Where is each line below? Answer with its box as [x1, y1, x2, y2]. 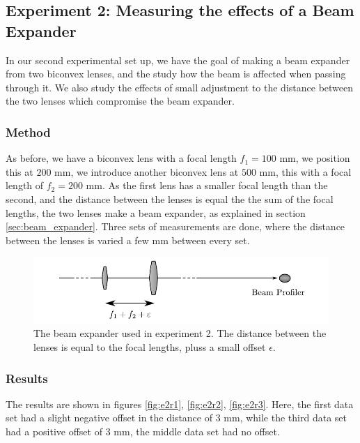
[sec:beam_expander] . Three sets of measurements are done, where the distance [6, 219, 345, 234]
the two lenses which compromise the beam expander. [6, 93, 235, 108]
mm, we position [279, 151, 350, 165]
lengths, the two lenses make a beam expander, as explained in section [6, 205, 306, 220]
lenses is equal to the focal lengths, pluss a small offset [33, 340, 266, 354]
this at [6, 164, 33, 179]
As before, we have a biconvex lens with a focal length [6, 151, 237, 165]
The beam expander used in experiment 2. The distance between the [33, 326, 327, 340]
